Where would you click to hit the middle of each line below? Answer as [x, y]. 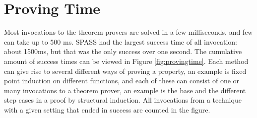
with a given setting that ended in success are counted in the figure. [107, 109]
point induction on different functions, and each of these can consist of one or [122, 81]
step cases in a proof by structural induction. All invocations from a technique [123, 100]
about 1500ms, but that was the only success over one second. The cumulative [123, 51]
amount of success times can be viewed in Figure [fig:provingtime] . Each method [126, 61]
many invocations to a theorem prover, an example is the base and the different [125, 90]
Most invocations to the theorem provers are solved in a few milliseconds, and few [128, 32]
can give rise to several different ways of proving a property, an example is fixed [125, 71]
